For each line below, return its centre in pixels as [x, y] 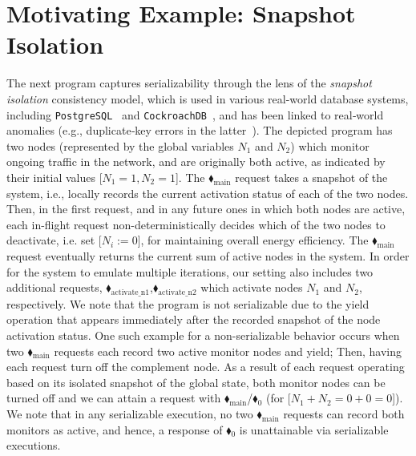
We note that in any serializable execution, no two [130, 414]
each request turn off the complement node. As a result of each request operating [206, 367]
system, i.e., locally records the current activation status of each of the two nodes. [208, 193]
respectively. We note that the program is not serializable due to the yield [188, 303]
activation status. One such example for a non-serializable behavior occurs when [203, 335]
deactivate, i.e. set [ [54, 240]
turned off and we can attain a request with [114, 398]
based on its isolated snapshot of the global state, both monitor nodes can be [196, 382]
